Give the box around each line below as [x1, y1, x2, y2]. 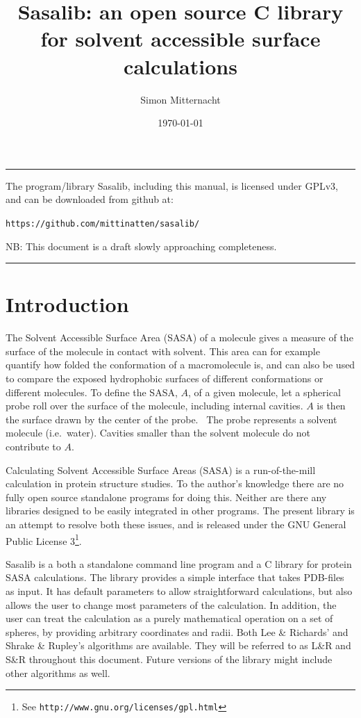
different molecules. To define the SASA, [6, 384, 178, 399]
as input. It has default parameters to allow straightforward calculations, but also [6, 584, 353, 598]
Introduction [6, 290, 129, 318]
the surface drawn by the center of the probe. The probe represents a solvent [6, 411, 337, 426]
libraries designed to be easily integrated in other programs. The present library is [6, 503, 355, 518]
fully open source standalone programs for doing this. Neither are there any [6, 489, 327, 504]
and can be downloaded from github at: [6, 192, 174, 206]
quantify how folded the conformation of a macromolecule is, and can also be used [6, 357, 355, 372]
